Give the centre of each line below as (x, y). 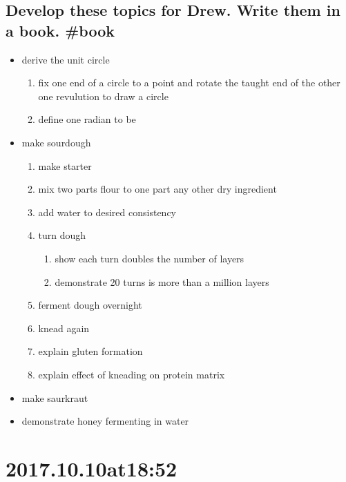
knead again (64, 328)
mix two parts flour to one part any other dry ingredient (157, 189)
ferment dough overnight (90, 305)
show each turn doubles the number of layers (150, 258)
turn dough (62, 235)
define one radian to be (87, 119)
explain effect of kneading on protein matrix (132, 374)
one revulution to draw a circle (103, 96)
